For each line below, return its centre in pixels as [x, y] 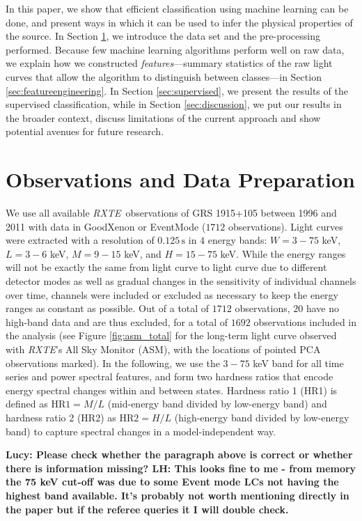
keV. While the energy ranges [283, 253]
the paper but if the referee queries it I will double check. [147, 509]
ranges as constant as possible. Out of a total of [108, 308]
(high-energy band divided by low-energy [262, 417]
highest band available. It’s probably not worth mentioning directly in [178, 495]
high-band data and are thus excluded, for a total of [117, 321]
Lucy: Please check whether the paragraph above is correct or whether [179, 454]
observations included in [305, 321]
